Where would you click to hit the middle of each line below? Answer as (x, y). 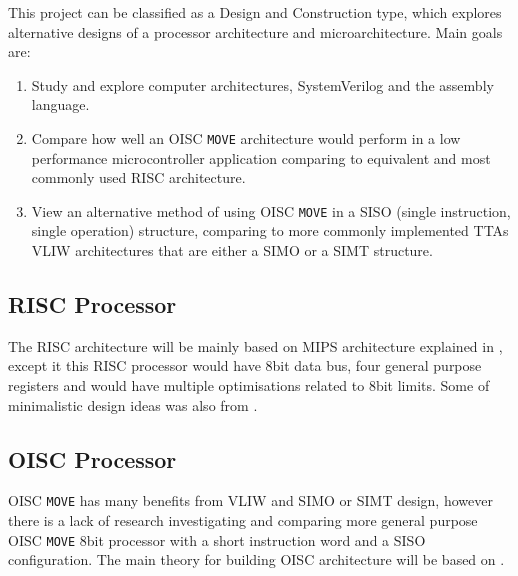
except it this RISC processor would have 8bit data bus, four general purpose (245, 365)
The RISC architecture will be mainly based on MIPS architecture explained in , (255, 345)
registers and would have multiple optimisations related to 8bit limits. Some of (249, 385)
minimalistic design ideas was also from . (133, 404)
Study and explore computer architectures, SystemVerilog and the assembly (262, 84)
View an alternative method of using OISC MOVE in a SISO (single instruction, (271, 210)
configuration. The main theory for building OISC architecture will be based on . (256, 559)
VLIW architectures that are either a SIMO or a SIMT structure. (232, 250)
